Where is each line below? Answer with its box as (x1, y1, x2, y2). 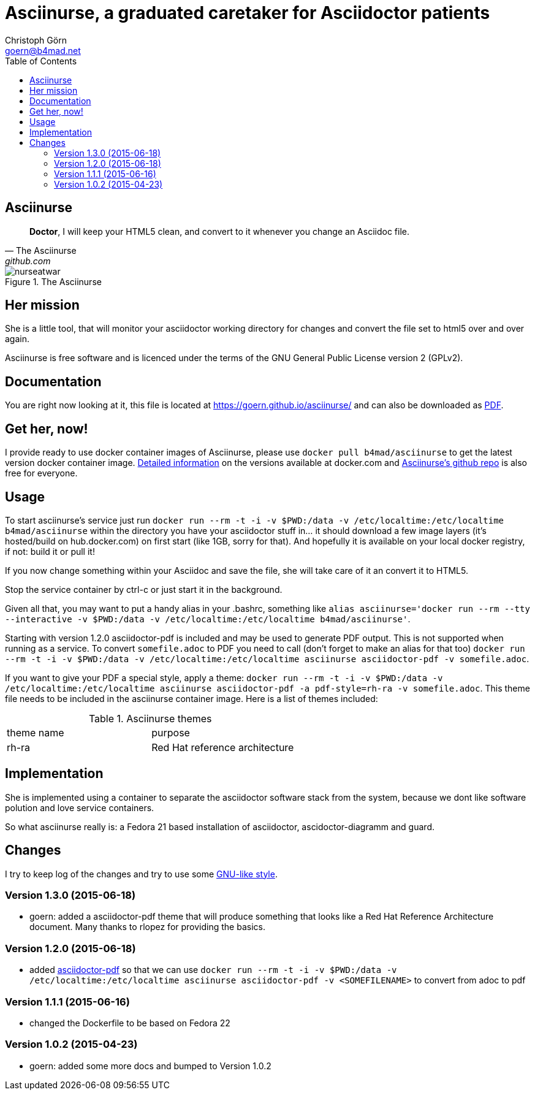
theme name (7, 726, 64, 739)
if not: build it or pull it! (5, 546, 95, 557)
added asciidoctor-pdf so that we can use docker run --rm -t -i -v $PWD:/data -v (29, 964, 397, 975)
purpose (151, 726, 190, 739)
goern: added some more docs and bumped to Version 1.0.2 (29, 1060, 271, 1071)
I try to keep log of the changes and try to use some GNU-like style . (5, 868, 278, 879)
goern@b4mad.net (5, 45, 81, 56)
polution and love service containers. (5, 802, 154, 813)
